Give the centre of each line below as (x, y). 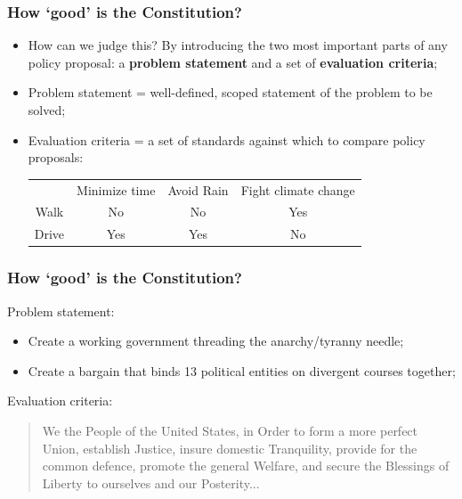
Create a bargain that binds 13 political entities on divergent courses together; (242, 370)
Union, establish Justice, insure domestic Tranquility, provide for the (230, 448)
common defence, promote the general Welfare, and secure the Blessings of (246, 466)
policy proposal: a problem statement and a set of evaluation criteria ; (233, 62)
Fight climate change (298, 189)
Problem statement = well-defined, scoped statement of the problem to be (230, 92)
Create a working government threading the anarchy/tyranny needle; (216, 341)
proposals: (56, 157)
